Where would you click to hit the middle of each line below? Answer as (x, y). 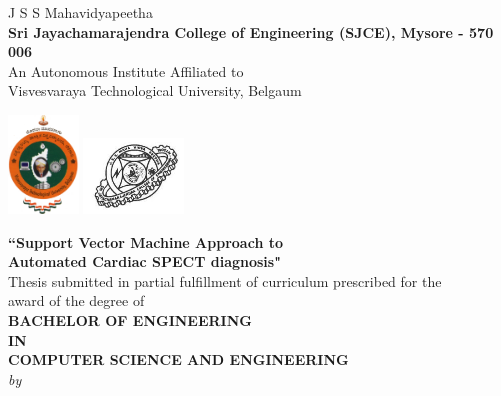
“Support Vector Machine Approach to (146, 241)
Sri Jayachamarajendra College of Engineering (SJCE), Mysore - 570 (251, 31)
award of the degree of (76, 300)
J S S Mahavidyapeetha (80, 12)
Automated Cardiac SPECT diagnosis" (144, 261)
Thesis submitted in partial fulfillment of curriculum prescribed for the (225, 280)
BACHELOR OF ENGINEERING (130, 319)
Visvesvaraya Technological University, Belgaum (155, 90)
